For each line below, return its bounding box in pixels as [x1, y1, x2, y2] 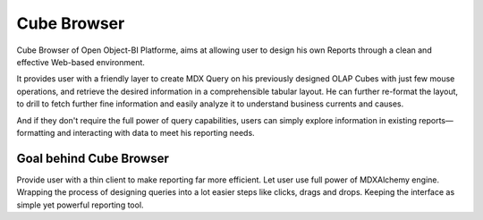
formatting [16, 127, 55, 138]
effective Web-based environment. [16, 56, 145, 67]
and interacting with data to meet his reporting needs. [56, 127, 255, 138]
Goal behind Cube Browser [16, 150, 170, 165]
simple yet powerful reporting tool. [16, 199, 144, 210]
